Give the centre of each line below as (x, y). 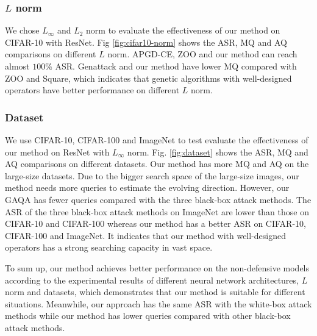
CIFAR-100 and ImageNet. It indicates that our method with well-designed (146, 235)
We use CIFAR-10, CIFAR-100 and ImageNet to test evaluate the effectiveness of (157, 140)
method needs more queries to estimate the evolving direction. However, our (147, 188)
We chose (22, 30)
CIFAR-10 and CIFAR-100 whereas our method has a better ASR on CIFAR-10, (155, 223)
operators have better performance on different (92, 90)
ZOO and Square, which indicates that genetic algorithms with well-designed (148, 78)
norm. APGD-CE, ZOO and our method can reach (202, 54)
